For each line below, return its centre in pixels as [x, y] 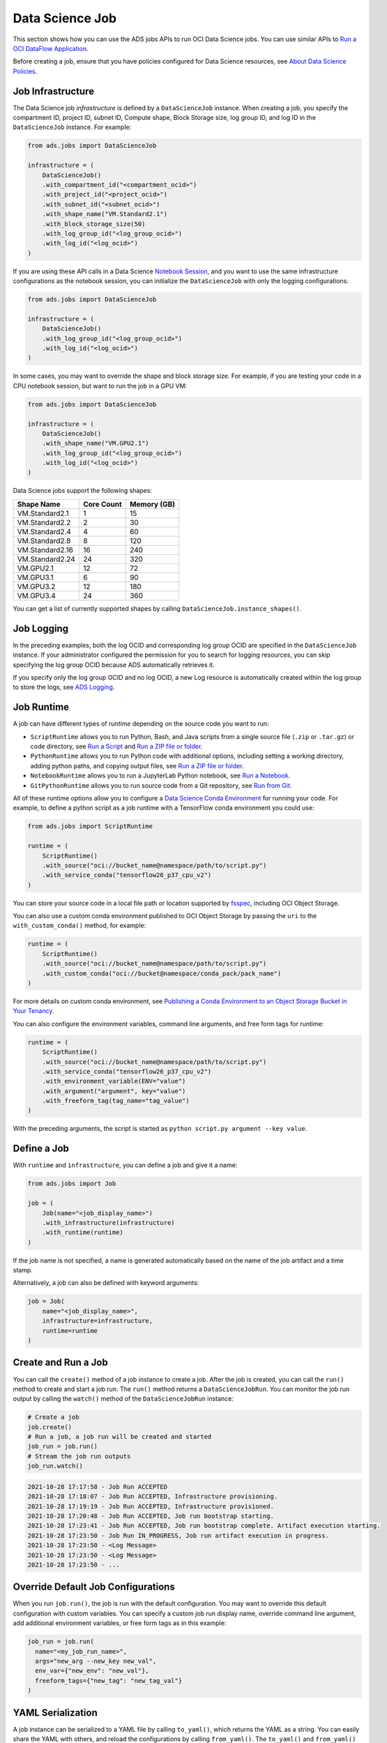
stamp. [23, 1270]
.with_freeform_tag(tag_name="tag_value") [116, 1101]
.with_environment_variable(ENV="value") [114, 1081]
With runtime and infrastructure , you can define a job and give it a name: [125, 1165]
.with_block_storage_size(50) [94, 224]
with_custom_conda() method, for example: [79, 926]
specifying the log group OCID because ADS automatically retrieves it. [114, 664]
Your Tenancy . [33, 1011]
